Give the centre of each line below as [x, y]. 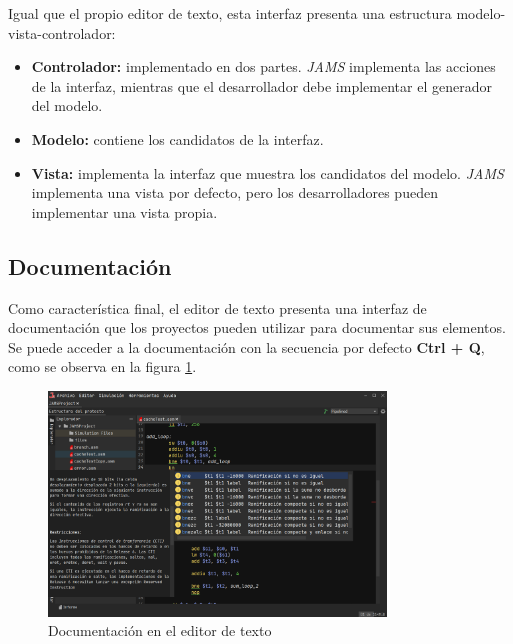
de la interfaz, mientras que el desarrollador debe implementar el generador [261, 85]
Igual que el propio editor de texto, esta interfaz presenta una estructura [230, 13]
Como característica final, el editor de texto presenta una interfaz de [217, 307]
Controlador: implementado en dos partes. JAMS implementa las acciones [263, 66]
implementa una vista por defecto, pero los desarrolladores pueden [234, 192]
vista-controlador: [62, 32]
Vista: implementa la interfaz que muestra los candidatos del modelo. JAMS [267, 172]
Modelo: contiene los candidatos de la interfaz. [177, 138]
